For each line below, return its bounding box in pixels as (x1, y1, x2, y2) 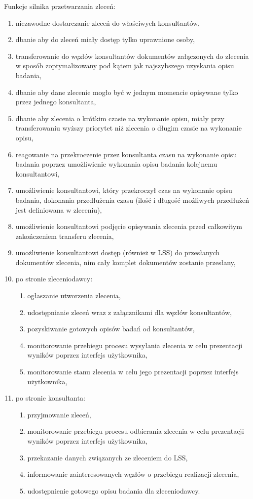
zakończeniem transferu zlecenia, (15, 230, 114, 241)
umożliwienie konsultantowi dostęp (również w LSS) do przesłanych (15, 247, 220, 258)
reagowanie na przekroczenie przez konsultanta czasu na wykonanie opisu (15, 149, 237, 159)
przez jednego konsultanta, (15, 96, 96, 107)
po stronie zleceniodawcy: (15, 273, 93, 284)
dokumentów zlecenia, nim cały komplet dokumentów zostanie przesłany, (15, 257, 236, 267)
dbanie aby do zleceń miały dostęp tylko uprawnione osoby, (15, 34, 195, 45)
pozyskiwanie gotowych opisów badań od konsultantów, (27, 323, 195, 334)
